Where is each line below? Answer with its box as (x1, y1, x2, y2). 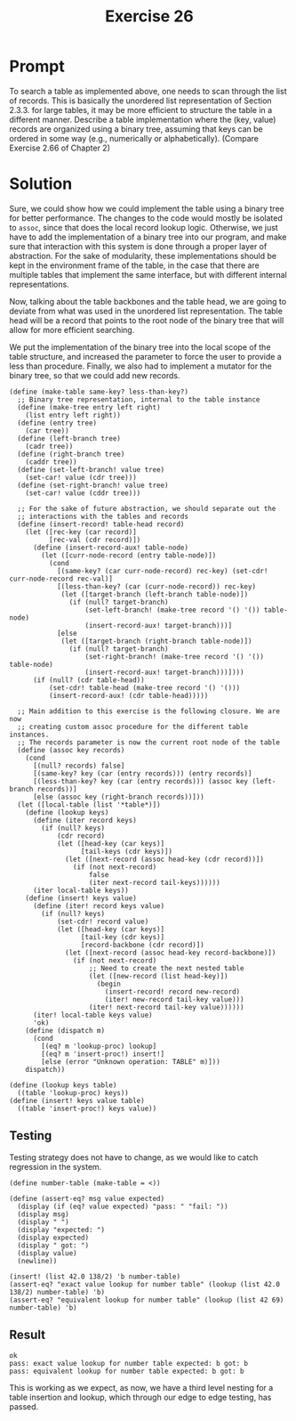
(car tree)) (25, 426, 69, 435)
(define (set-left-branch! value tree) (17, 465, 165, 474)
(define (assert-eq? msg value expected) (9, 1194, 165, 1203)
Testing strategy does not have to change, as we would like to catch (9, 1151, 259, 1163)
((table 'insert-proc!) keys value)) (17, 1104, 157, 1113)
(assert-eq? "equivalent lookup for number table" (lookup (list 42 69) (9, 1295, 284, 1304)
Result (9, 1328, 46, 1343)
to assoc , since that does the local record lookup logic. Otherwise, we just (9, 222, 278, 232)
